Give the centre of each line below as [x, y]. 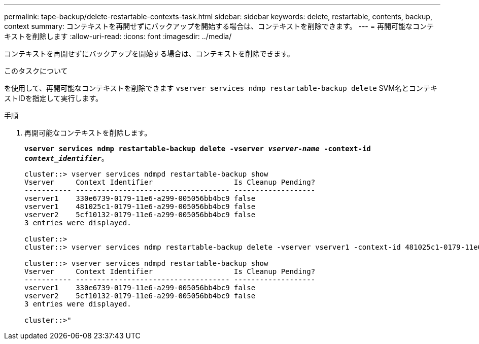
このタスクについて [36, 71]
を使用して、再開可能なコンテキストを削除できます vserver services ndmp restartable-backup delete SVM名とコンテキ [221, 88]
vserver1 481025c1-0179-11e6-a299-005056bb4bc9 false [140, 207]
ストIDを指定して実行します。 [54, 98]
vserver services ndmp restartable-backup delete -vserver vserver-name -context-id [198, 149]
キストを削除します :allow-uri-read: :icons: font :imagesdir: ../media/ [118, 36]
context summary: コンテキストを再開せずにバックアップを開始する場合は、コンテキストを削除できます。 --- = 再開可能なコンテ [219, 26]
